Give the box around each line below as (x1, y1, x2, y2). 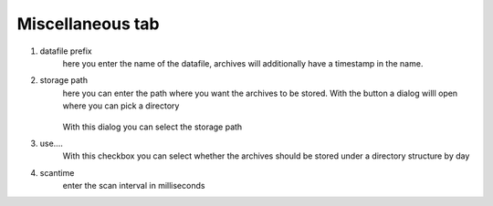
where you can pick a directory (62, 100, 180, 111)
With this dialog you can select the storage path (62, 121, 243, 132)
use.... (39, 138, 63, 149)
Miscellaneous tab (16, 14, 160, 34)
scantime (39, 167, 75, 178)
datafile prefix (39, 46, 92, 57)
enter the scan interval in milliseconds (62, 180, 205, 191)
